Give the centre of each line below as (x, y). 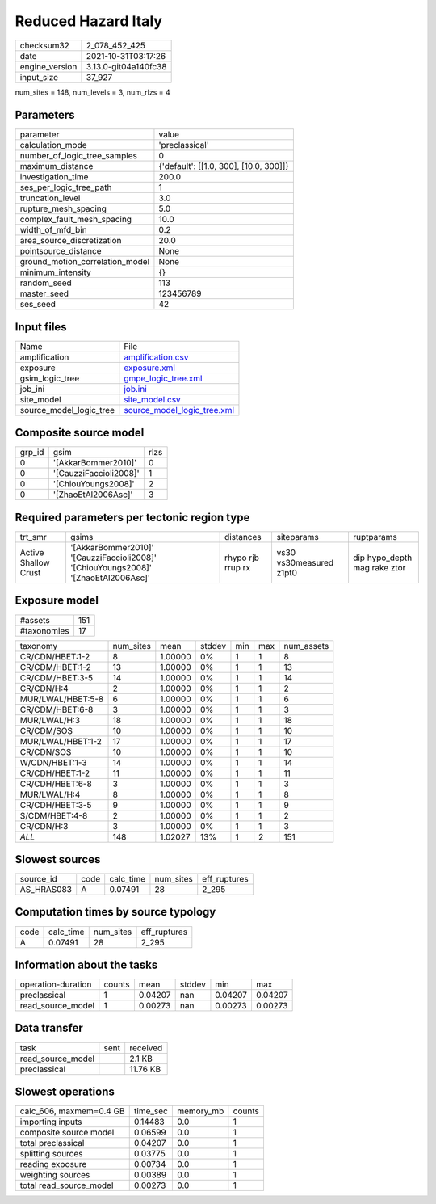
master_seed (44, 293)
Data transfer (49, 1028)
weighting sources (55, 1175)
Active (32, 552)
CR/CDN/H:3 (44, 826)
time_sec (151, 1111)
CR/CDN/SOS (46, 751)
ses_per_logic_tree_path (66, 187)
